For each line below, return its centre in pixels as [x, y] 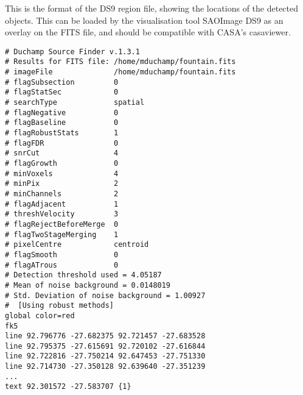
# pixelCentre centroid [77, 245]
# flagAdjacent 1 [62, 204]
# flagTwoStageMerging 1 [62, 234]
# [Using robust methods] [59, 306]
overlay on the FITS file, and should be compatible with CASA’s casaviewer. [148, 32]
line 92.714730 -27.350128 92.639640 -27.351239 [105, 367]
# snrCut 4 [62, 153]
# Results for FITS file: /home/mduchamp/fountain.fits [120, 62]
